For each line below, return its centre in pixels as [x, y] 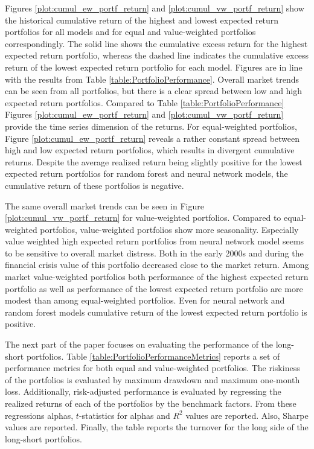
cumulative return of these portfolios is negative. [95, 185]
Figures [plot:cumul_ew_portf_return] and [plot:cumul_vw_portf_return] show [155, 8]
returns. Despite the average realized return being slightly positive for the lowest [154, 161]
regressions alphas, [39, 415]
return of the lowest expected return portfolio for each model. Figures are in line [154, 67]
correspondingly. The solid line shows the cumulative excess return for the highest [156, 43]
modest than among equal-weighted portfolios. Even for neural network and [145, 300]
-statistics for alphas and [124, 415]
